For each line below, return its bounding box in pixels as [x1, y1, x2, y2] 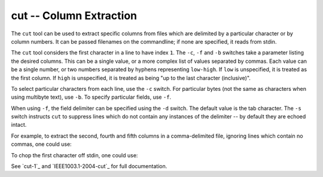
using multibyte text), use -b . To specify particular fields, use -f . [11, 93, 172, 101]
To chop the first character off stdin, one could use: [11, 151, 138, 158]
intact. [11, 121, 27, 129]
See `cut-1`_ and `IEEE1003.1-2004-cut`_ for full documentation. [11, 163, 167, 170]
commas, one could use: [11, 141, 72, 148]
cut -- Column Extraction [11, 9, 138, 22]
